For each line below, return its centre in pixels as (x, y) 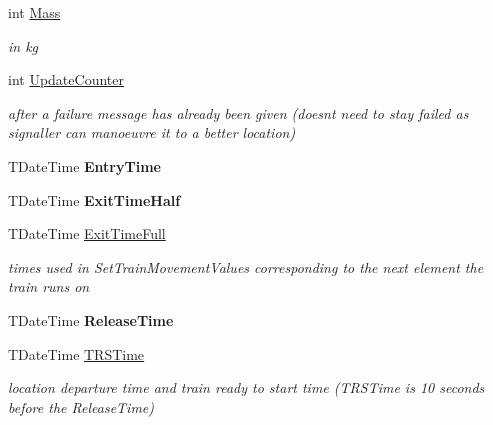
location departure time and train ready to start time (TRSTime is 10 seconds (246, 387)
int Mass (34, 12)
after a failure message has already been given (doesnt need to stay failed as (238, 112)
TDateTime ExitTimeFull (87, 233)
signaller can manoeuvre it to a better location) (152, 132)
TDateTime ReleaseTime (91, 319)
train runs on (49, 286)
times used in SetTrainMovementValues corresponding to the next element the (246, 266)
